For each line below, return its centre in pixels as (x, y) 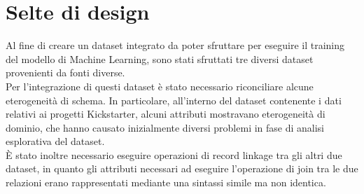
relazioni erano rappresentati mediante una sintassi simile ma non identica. (166, 182)
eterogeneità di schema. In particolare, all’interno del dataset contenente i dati (174, 100)
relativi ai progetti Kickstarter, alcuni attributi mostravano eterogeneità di (166, 114)
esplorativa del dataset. (55, 141)
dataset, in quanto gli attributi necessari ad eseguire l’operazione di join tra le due (182, 168)
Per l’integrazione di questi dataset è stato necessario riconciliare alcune (160, 86)
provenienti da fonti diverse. (65, 72)
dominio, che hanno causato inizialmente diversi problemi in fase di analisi (165, 127)
